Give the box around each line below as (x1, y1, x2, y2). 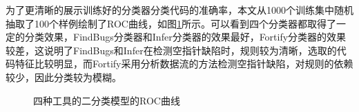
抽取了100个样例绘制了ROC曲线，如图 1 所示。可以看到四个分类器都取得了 (6, 16, 336, 30)
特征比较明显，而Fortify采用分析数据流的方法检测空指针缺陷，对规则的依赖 (14, 56, 353, 71)
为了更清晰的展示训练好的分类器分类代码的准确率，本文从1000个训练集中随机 (6, 3, 353, 16)
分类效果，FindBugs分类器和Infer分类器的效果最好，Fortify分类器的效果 (24, 30, 347, 44)
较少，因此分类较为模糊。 (6, 69, 122, 84)
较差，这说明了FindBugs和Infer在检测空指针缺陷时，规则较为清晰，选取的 (6, 43, 337, 57)
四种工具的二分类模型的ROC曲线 (33, 93, 180, 107)
